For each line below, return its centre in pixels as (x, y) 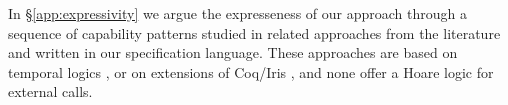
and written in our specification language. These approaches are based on (233, 52)
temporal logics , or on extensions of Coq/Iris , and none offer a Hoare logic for (251, 71)
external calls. (50, 91)
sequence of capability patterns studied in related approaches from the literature (254, 32)
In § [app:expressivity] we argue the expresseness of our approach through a (237, 13)
